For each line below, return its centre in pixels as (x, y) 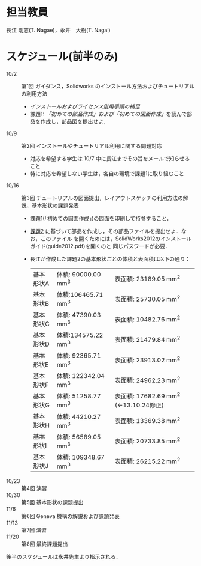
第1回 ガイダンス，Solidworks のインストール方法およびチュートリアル (108, 86)
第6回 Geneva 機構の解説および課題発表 (70, 516)
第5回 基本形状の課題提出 (52, 502)
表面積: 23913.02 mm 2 (147, 359)
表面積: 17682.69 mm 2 (147, 395)
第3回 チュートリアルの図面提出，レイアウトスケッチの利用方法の (102, 198)
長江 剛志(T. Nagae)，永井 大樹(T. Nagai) (58, 30)
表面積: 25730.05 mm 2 (147, 299)
